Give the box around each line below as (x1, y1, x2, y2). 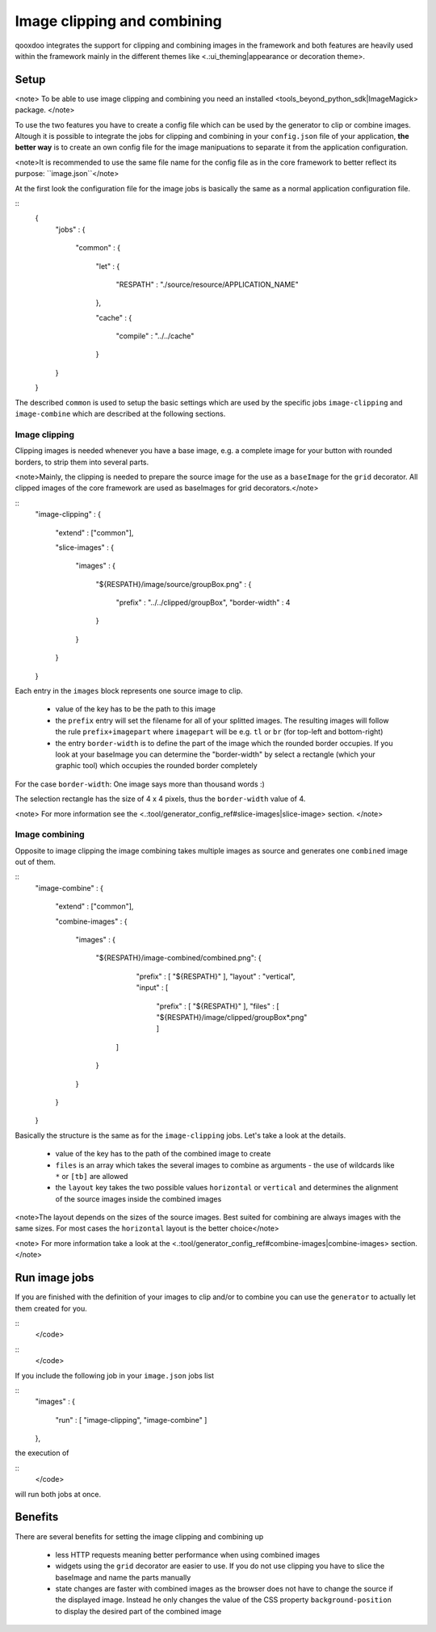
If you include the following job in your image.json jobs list (15, 1370, 214, 1380)
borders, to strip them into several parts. (15, 457, 149, 467)
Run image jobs (15, 1271, 94, 1285)
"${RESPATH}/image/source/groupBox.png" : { (95, 579, 252, 589)
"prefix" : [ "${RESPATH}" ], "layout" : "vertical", (136, 971, 296, 981)
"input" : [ (136, 983, 169, 992)
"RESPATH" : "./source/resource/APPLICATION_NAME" (115, 279, 299, 289)
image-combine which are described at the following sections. (15, 409, 226, 419)
